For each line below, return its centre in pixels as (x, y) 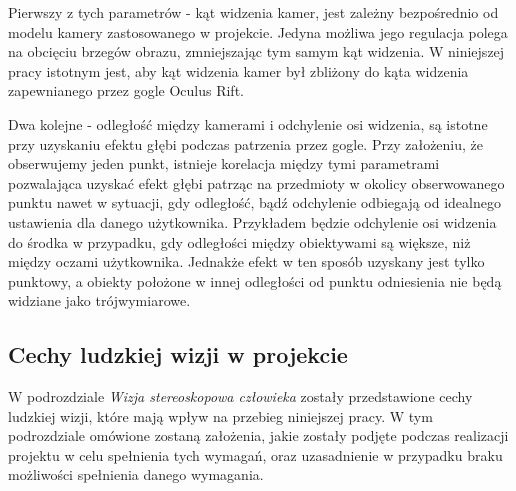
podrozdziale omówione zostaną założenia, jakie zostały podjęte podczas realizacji (258, 435)
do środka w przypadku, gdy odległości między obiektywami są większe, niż (239, 241)
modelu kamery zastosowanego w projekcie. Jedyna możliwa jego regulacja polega (258, 31)
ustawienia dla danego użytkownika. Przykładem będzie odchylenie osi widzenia (252, 221)
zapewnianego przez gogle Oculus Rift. (126, 90)
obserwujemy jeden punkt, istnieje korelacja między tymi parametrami (224, 163)
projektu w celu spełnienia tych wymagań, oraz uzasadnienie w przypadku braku (255, 454)
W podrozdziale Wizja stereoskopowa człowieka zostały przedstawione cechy (240, 396)
